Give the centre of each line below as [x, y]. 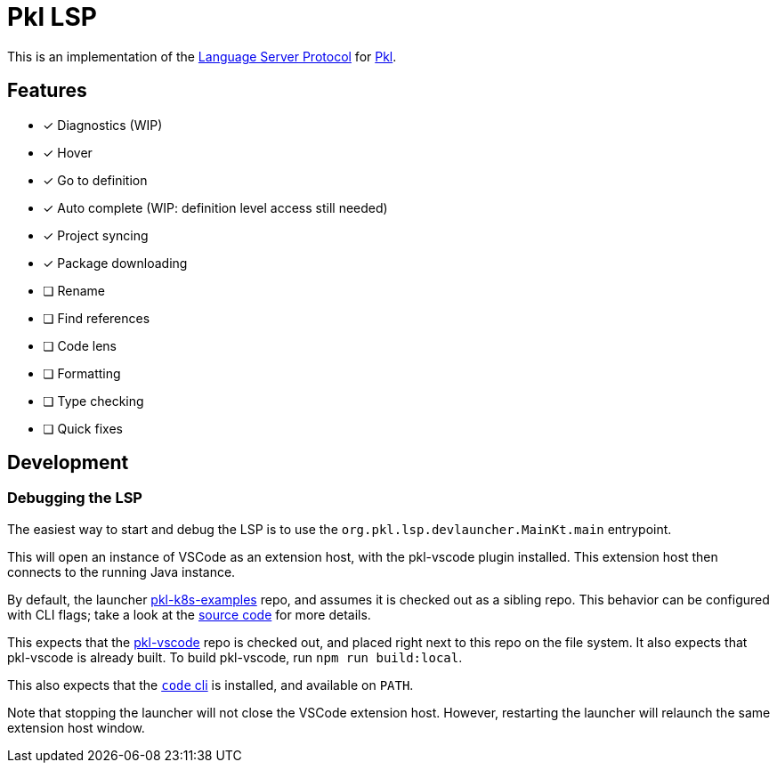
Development [68, 463]
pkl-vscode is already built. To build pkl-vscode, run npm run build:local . [235, 657]
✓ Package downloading [115, 263]
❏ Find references [97, 318]
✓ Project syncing [96, 235]
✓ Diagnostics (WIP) [103, 125]
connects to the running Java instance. [121, 571]
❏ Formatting [82, 373]
